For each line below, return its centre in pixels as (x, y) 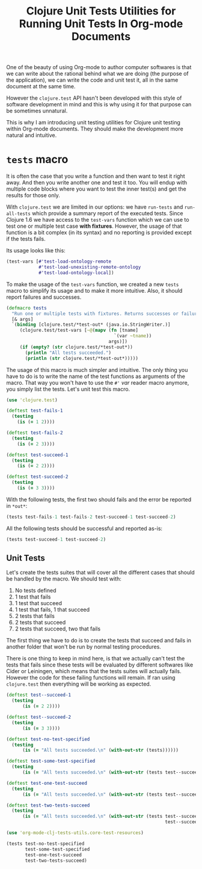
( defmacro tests (26, 308)
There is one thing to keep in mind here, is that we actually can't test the (96, 659)
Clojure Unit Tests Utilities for (101, 11)
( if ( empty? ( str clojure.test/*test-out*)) (76, 347)
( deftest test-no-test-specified (48, 739)
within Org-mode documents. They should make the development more (95, 129)
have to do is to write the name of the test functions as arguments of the (96, 376)
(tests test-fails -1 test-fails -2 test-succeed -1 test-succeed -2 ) (91, 517)
